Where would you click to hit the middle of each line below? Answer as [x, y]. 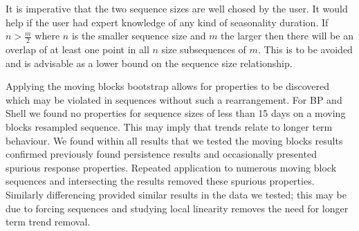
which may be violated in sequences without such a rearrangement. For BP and [174, 99]
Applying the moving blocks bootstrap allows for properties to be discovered [168, 86]
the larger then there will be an [287, 36]
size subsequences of [204, 49]
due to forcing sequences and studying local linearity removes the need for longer [177, 208]
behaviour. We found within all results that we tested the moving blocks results [174, 140]
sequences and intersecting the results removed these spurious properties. [160, 181]
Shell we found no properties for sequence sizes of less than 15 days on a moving [176, 113]
